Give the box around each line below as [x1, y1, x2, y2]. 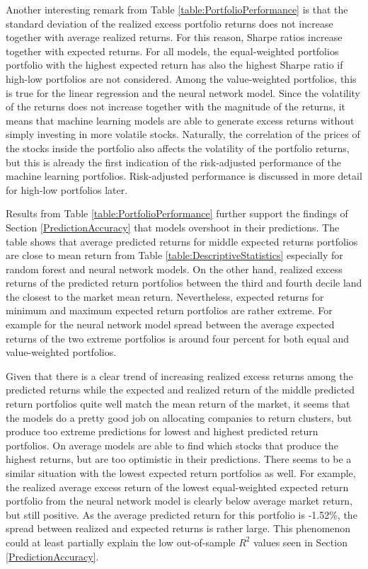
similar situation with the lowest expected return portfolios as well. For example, [6, 466, 356, 480]
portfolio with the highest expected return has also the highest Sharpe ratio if [6, 57, 343, 72]
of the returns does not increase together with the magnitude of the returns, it [6, 99, 346, 114]
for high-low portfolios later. [6, 182, 128, 197]
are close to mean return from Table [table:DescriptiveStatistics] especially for [6, 248, 343, 263]
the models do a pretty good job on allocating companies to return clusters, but [6, 410, 352, 425]
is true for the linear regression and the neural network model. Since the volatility [6, 85, 361, 100]
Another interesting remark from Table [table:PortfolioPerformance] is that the [6, 2, 348, 16]
